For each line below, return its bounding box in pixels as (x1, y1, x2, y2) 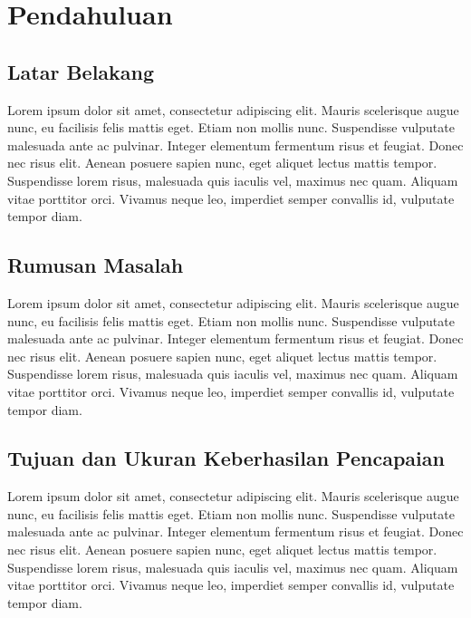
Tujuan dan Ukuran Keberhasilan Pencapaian (7, 444, 445, 472)
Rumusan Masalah (7, 251, 184, 279)
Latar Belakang (7, 57, 155, 85)
